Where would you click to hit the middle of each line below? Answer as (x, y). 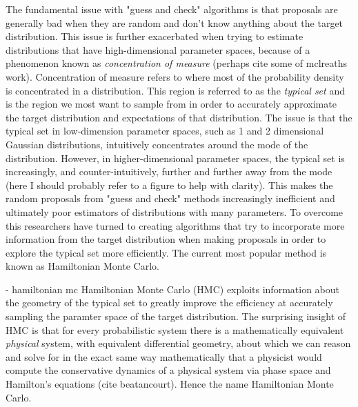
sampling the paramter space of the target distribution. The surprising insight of (176, 316)
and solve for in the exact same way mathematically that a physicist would (164, 356)
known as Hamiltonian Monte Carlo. (82, 266)
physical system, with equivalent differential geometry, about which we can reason (178, 343)
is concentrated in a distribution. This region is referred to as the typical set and (175, 90)
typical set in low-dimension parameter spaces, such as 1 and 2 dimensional (165, 131)
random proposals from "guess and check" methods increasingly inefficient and (170, 198)
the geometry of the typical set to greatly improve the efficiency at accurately (169, 302)
